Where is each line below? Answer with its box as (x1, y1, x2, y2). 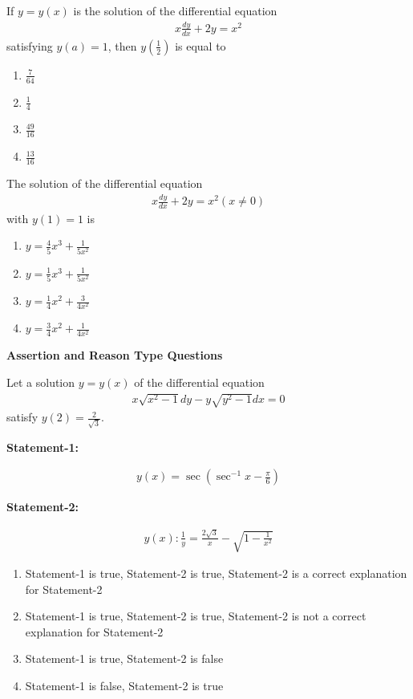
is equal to (175, 37, 226, 54)
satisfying (6, 37, 53, 54)
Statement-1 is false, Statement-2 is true (25, 677, 224, 693)
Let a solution (6, 373, 75, 390)
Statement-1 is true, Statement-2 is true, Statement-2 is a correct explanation (25, 565, 407, 582)
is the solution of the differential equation (73, 2, 277, 18)
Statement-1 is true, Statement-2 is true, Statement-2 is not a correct (25, 608, 366, 624)
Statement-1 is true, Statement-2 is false (25, 650, 224, 667)
